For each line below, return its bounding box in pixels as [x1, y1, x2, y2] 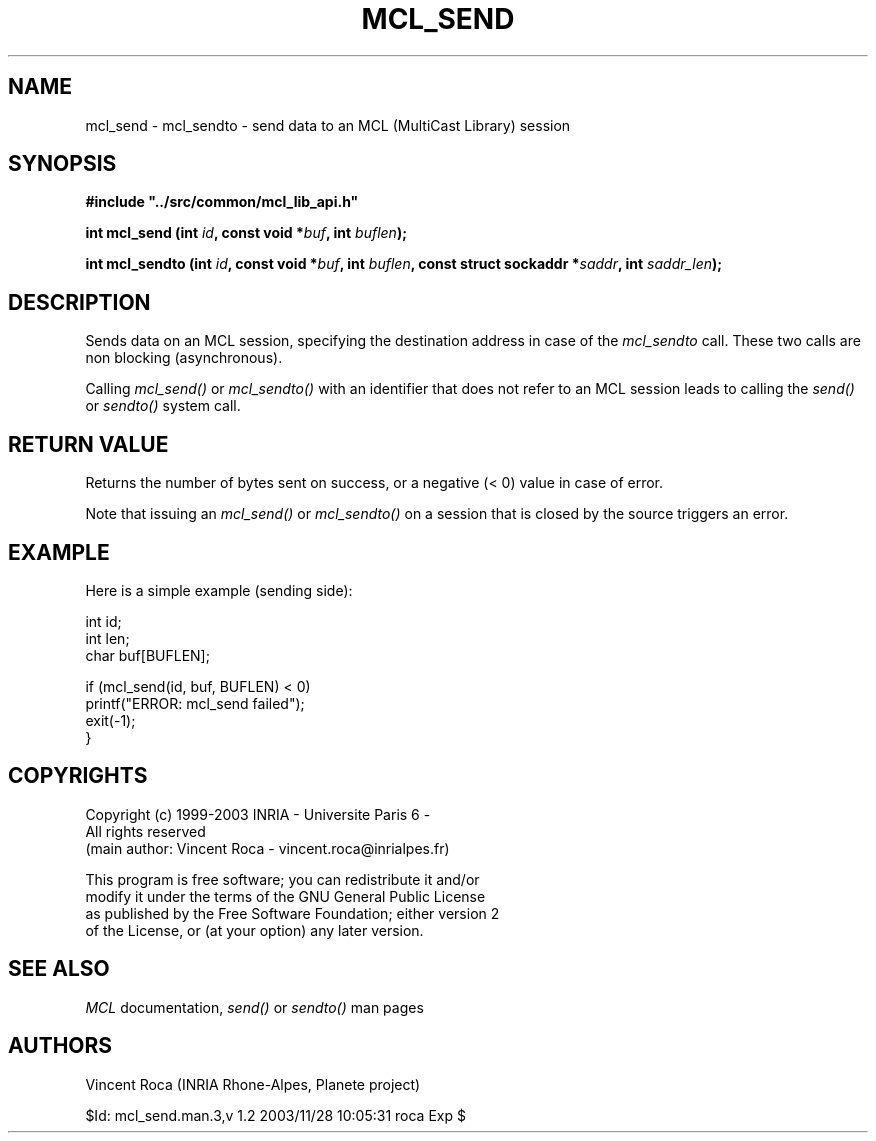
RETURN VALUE [8, 431, 169, 457]
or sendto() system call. [85, 397, 241, 415]
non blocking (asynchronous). [85, 349, 283, 367]
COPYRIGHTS [8, 763, 148, 789]
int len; [85, 629, 130, 647]
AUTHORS [8, 1033, 113, 1059]
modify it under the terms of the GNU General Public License [85, 887, 486, 905]
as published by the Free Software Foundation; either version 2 [85, 904, 500, 922]
